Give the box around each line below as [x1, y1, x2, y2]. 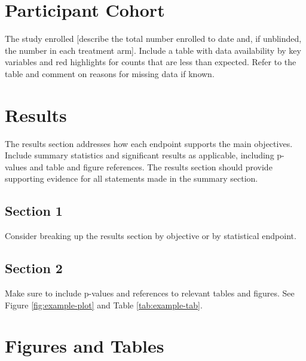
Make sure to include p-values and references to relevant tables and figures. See [5, 287, 295, 299]
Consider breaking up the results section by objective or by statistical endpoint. [5, 230, 296, 242]
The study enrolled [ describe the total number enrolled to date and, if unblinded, [5, 32, 302, 45]
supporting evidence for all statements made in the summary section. [5, 172, 258, 185]
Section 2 [5, 259, 63, 277]
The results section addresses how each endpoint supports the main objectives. [5, 137, 293, 149]
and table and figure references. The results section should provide [29, 160, 273, 173]
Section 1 [5, 201, 63, 220]
